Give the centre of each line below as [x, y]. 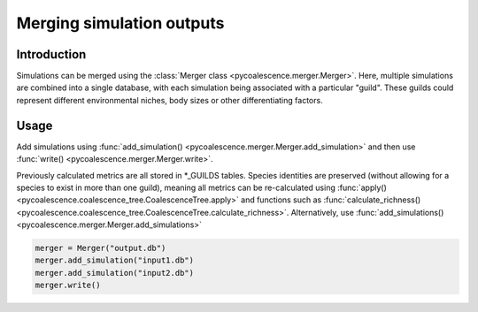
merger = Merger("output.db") [100, 248]
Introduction [51, 54]
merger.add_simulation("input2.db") [115, 273]
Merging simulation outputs [120, 23]
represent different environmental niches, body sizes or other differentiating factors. [170, 100]
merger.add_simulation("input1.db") [115, 260]
